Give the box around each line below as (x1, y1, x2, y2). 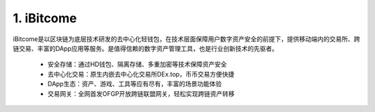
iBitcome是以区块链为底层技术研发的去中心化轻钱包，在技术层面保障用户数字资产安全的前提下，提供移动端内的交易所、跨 (12, 35, 360, 43)
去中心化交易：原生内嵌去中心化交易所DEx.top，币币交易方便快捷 (47, 70, 235, 78)
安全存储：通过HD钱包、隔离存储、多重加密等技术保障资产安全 (47, 60, 227, 69)
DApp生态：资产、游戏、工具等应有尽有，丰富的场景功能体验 (47, 80, 222, 88)
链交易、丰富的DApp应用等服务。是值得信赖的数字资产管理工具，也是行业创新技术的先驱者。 (12, 44, 278, 52)
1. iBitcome (12, 10, 77, 26)
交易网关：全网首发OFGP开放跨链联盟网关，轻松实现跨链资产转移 (47, 89, 235, 97)
